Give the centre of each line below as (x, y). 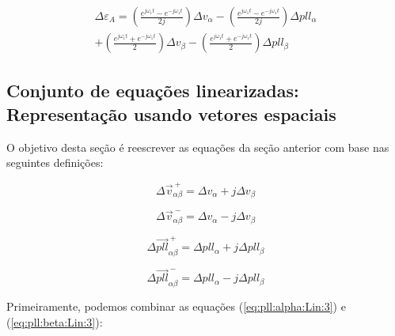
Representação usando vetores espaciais (171, 113)
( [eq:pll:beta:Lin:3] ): (55, 321)
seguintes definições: (55, 162)
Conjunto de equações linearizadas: (153, 91)
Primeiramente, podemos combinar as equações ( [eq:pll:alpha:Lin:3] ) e (176, 306)
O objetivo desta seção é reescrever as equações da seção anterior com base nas (198, 147)
